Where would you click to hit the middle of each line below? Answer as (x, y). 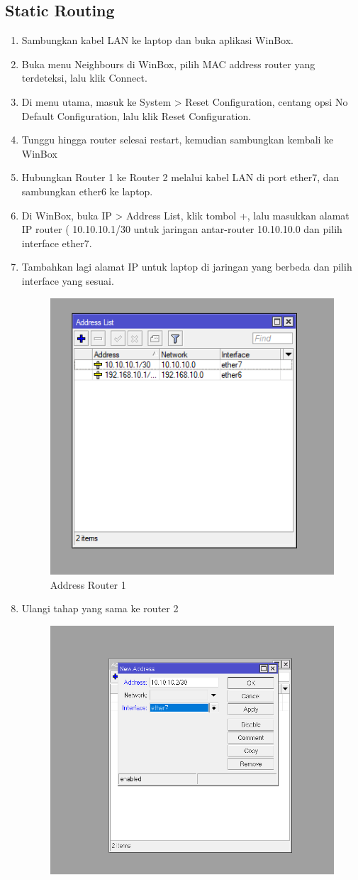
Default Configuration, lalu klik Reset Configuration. (136, 115)
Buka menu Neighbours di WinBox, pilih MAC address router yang (168, 64)
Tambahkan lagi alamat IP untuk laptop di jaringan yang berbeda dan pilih (187, 267)
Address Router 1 (88, 584)
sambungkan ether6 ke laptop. (87, 191)
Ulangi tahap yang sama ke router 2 (100, 608)
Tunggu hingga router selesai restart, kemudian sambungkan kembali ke (178, 140)
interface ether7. (57, 243)
